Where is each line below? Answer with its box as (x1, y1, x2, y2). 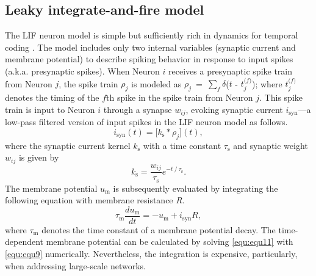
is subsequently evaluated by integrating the (113, 181, 278, 194)
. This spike (259, 91, 303, 104)
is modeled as (131, 77, 182, 90)
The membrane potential (5, 181, 98, 194)
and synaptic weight (233, 139, 308, 151)
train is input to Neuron (5, 103, 95, 115)
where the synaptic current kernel (5, 139, 131, 151)
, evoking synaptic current (185, 103, 283, 115)
